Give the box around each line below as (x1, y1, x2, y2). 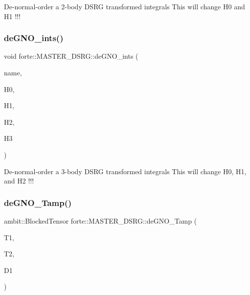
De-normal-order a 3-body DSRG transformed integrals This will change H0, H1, (4, 166, 247, 176)
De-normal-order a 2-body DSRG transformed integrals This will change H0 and (4, 1, 245, 11)
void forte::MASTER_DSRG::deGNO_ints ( (4, 51, 138, 61)
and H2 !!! (4, 176, 34, 186)
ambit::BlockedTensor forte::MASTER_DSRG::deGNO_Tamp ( (4, 215, 197, 226)
